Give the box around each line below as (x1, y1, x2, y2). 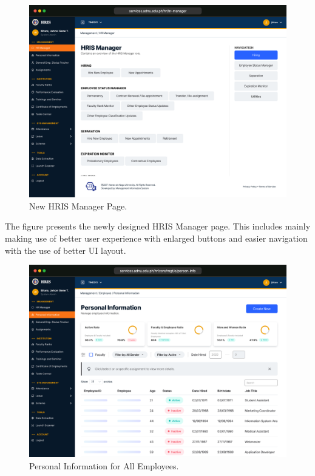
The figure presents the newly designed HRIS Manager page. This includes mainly (5, 220, 311, 233)
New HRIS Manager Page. (29, 199, 127, 212)
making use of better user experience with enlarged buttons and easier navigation (5, 231, 308, 244)
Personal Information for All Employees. (29, 459, 179, 472)
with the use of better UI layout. (5, 243, 126, 256)
